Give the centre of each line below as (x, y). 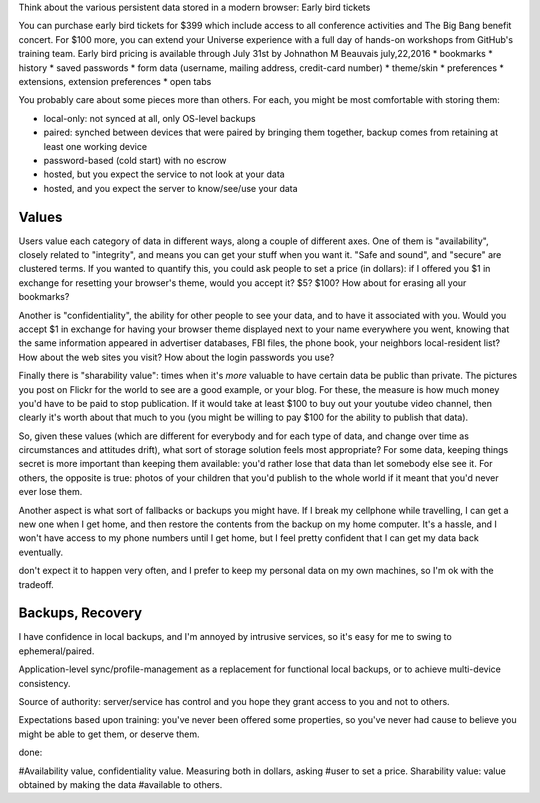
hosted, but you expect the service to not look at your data (164, 174)
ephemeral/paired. (56, 651)
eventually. (41, 552)
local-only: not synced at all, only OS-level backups (149, 118)
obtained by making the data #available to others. (120, 784)
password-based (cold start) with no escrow (135, 160)
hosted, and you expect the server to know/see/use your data (171, 188)
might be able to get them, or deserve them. (109, 734)
